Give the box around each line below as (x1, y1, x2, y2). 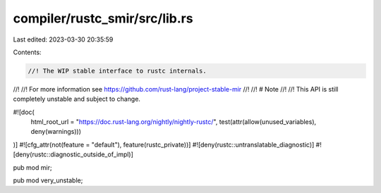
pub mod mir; (13, 163, 52, 172)
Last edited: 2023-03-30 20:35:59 (13, 35, 114, 44)
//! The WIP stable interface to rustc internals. (28, 67, 207, 75)
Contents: (13, 48, 42, 56)
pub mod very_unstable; (13, 176, 83, 185)
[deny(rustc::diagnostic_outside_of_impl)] (13, 150, 134, 158)
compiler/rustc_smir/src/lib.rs (13, 11, 193, 26)
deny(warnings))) (30, 127, 81, 136)
